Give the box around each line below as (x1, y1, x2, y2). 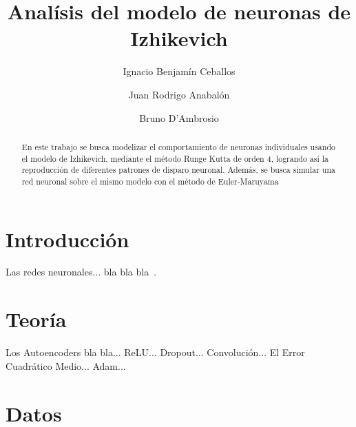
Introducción (6, 225, 129, 253)
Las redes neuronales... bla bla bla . (6, 264, 157, 279)
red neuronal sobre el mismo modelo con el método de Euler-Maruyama (21, 175, 279, 187)
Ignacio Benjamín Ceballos (123, 64, 235, 79)
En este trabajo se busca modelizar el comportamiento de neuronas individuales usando (21, 140, 335, 152)
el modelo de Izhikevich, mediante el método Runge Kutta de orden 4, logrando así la (21, 152, 328, 164)
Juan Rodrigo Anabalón (128, 87, 230, 101)
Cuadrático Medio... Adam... (6, 358, 126, 373)
